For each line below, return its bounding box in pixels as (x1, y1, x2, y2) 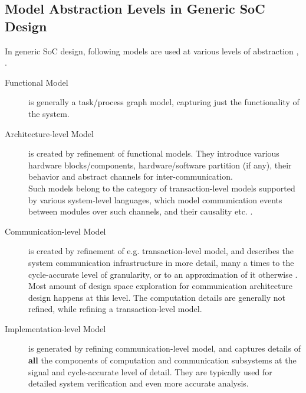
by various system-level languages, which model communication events (28, 193, 282, 206)
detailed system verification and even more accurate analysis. (28, 377, 249, 389)
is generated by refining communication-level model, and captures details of (28, 342, 301, 355)
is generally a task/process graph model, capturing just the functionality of (28, 96, 300, 108)
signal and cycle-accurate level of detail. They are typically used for (28, 365, 272, 378)
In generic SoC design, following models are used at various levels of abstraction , (5, 44, 299, 57)
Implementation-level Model (5, 322, 106, 334)
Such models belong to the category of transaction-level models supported (28, 181, 295, 194)
